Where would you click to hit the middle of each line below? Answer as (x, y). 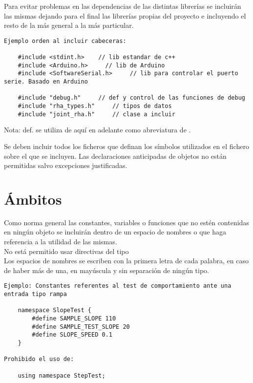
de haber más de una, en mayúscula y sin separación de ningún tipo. (107, 270)
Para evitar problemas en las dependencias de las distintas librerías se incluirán (123, 6)
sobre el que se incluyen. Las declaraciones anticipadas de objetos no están (115, 156)
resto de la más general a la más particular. (69, 25)
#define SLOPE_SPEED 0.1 (72, 335)
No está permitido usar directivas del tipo (66, 251)
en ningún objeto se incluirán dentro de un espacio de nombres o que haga (115, 232)
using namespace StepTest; (62, 375)
